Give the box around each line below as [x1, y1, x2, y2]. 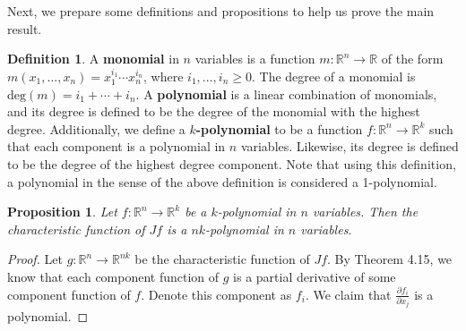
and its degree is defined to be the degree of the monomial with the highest [7, 102, 420, 121]
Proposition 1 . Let [7, 202, 117, 221]
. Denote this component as [141, 284, 292, 303]
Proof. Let [7, 250, 63, 268]
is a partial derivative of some [233, 267, 396, 285]
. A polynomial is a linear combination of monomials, [135, 84, 437, 103]
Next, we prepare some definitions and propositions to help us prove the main [7, 2, 435, 20]
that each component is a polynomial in [7, 137, 226, 156]
